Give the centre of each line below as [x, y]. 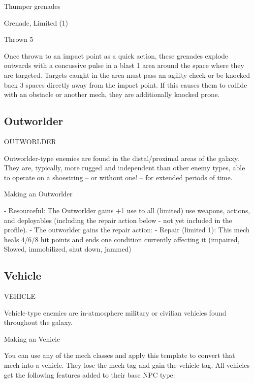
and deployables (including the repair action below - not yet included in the [118, 220]
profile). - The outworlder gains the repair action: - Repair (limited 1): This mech [127, 230]
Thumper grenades [32, 6]
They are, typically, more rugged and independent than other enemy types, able [125, 168]
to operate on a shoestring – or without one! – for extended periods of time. [118, 177]
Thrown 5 [19, 39]
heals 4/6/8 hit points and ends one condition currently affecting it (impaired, [122, 239]
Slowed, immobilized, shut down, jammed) [68, 249]
